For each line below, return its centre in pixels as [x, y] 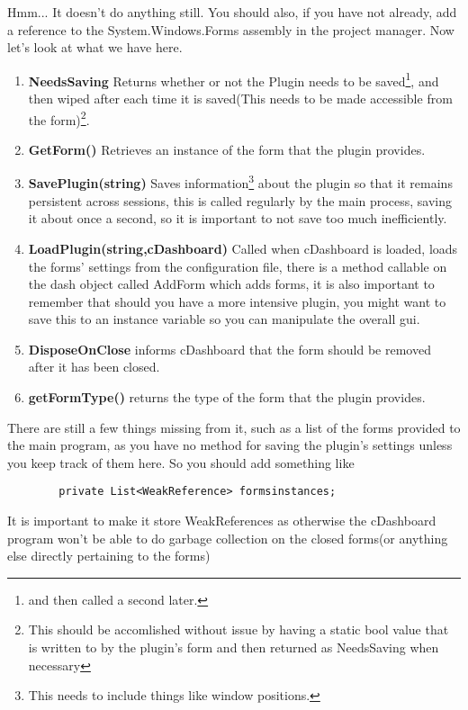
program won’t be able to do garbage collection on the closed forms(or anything [228, 538]
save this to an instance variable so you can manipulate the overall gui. [224, 319]
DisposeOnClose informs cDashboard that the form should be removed [229, 349]
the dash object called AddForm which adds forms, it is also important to [231, 284]
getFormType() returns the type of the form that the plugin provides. [227, 397]
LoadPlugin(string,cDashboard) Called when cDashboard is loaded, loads [243, 248]
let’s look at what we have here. [95, 47]
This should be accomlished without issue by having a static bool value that [238, 629]
